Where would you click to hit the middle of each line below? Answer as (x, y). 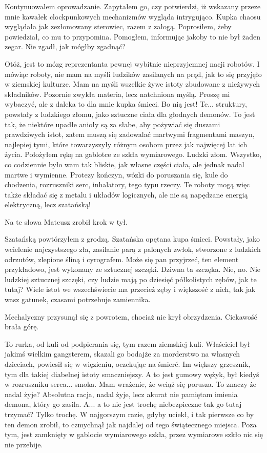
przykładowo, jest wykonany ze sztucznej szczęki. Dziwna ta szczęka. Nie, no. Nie (133, 269)
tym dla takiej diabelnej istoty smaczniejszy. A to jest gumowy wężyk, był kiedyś (132, 374)
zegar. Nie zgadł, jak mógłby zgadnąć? (65, 46)
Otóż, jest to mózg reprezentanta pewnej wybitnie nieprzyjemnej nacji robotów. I (132, 63)
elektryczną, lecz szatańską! (48, 204)
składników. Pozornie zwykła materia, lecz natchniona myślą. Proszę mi (117, 94)
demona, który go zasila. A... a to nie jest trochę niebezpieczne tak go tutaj (123, 404)
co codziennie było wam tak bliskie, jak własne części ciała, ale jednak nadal (125, 164)
